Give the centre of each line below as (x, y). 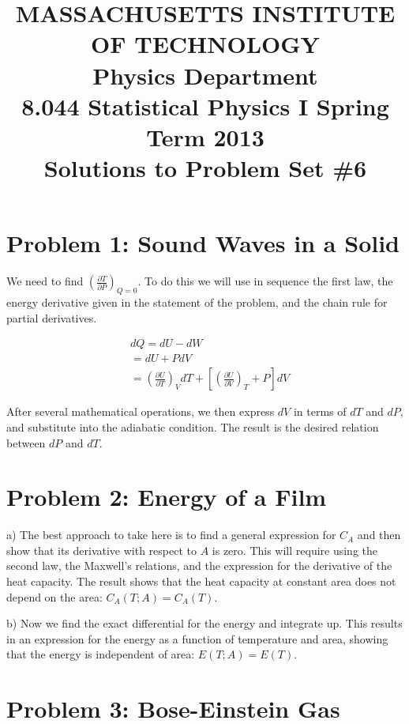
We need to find (45, 281)
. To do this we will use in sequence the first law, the (265, 281)
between (26, 442)
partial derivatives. (52, 317)
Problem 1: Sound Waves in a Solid (203, 243)
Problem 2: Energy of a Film (167, 497)
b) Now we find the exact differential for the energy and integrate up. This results (204, 623)
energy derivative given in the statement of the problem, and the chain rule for (197, 302)
